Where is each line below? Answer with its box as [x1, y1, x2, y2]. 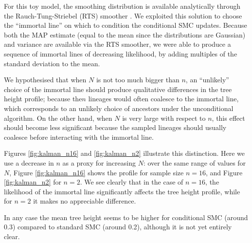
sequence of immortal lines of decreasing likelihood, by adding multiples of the [4, 48, 237, 58]
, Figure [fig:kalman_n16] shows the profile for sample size [9, 167, 184, 177]
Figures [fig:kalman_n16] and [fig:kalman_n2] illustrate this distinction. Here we [4, 148, 245, 158]
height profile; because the [4, 93, 82, 104]
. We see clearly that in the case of [80, 177, 183, 187]
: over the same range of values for [143, 157, 246, 168]
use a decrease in [4, 157, 54, 168]
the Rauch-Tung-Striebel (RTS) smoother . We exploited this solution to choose [4, 10, 242, 20]
